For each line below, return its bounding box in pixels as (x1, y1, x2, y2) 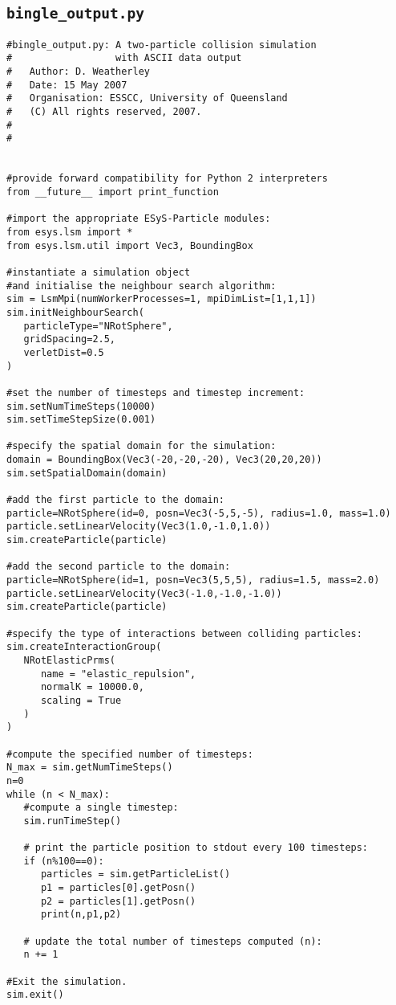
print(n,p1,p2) (40, 909, 122, 921)
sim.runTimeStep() (23, 815, 122, 827)
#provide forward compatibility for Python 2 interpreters (6, 173, 328, 185)
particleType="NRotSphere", (23, 320, 173, 332)
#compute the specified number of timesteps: (6, 748, 253, 760)
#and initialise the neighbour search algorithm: (6, 280, 277, 292)
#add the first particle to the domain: (6, 494, 225, 506)
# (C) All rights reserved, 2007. (6, 106, 202, 118)
